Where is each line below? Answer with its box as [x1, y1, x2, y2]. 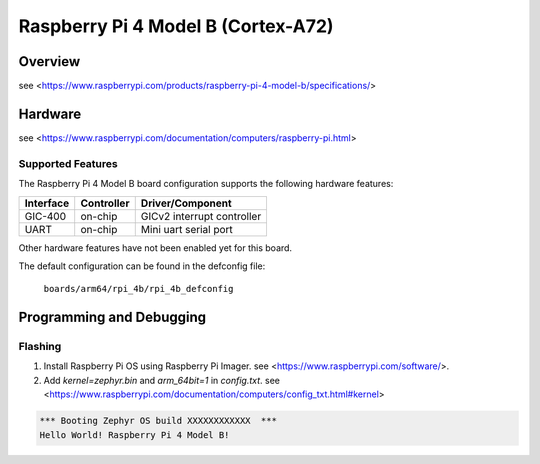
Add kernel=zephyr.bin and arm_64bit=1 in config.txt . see [43, 374, 280, 386]
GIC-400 [24, 209, 67, 223]
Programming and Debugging [18, 309, 207, 326]
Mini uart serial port [140, 222, 234, 236]
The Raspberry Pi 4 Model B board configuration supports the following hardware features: [18, 178, 394, 190]
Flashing [18, 340, 62, 354]
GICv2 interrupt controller [140, 209, 262, 223]
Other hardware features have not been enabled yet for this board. [18, 241, 293, 254]
